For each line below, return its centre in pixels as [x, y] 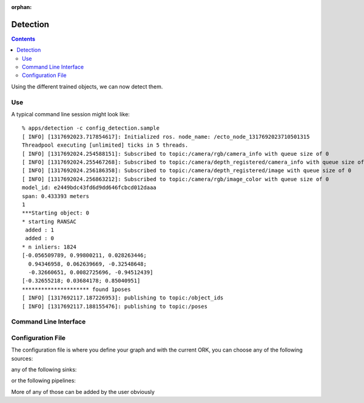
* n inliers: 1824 [49, 247]
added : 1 [40, 230]
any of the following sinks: [44, 370]
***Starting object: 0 [56, 213]
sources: [22, 358]
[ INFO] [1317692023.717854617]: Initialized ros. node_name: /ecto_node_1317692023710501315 [166, 137]
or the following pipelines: [43, 381]
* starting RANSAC [49, 221]
